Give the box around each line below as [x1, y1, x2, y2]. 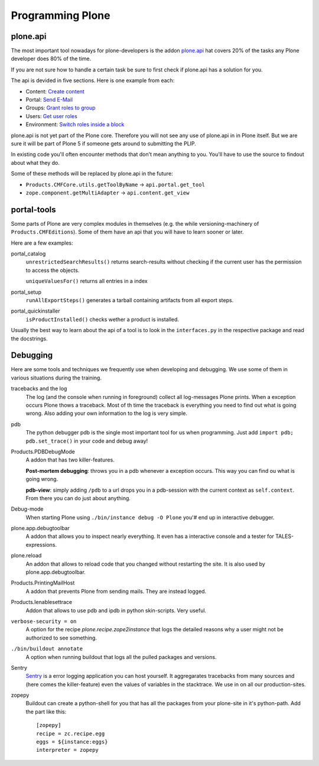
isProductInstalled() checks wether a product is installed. [25, 316, 180, 323]
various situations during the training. [11, 374, 102, 381]
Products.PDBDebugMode [11, 448, 75, 455]
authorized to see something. [25, 634, 97, 641]
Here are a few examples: [11, 239, 73, 246]
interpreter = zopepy [36, 746, 99, 754]
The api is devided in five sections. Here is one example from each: [11, 77, 175, 84]
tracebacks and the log [11, 385, 67, 392]
